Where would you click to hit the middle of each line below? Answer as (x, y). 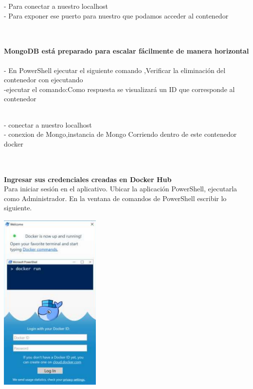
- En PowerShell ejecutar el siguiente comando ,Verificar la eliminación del (115, 70)
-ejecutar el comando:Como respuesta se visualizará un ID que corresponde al (119, 89)
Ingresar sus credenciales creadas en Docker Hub (88, 179)
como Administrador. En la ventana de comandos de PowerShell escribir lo (115, 198)
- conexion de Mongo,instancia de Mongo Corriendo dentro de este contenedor (120, 134)
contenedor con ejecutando (44, 80)
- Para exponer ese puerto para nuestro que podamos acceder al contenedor (116, 15)
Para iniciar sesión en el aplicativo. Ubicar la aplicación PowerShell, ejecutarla (121, 189)
